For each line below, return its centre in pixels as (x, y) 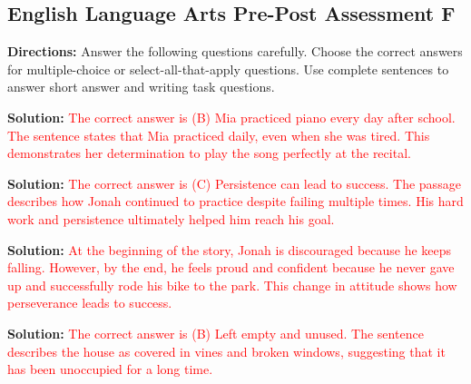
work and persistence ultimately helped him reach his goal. (171, 218)
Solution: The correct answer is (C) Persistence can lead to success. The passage (234, 183)
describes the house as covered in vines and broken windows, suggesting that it (226, 351)
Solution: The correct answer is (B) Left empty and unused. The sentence (216, 333)
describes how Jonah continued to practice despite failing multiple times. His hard (235, 201)
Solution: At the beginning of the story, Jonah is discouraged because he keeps (230, 249)
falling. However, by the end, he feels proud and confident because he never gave (231, 267)
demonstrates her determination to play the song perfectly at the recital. (209, 153)
